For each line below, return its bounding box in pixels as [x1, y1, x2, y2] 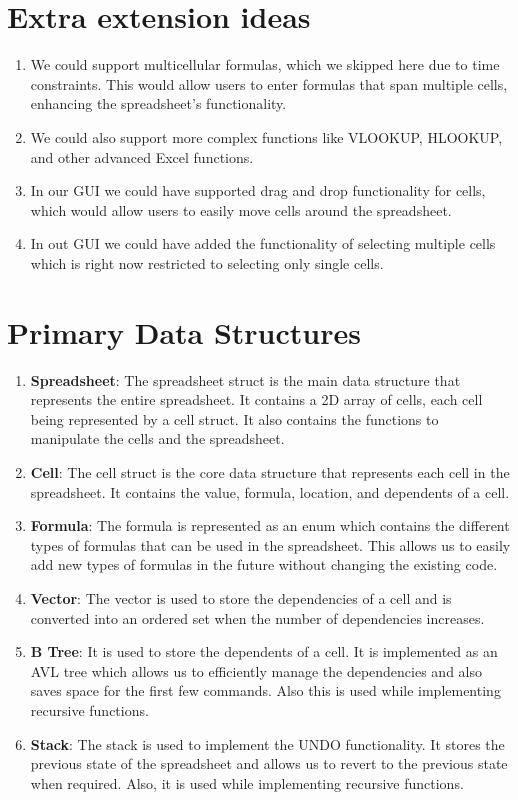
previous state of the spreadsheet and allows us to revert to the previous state [30, 753, 508, 774]
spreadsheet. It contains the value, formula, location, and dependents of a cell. [30, 481, 510, 502]
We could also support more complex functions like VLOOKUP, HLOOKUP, [30, 126, 503, 147]
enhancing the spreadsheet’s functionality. [30, 93, 287, 114]
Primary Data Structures [7, 311, 361, 352]
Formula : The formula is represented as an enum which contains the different [30, 515, 510, 536]
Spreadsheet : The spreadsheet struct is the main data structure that [30, 369, 461, 390]
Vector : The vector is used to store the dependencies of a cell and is [30, 587, 452, 608]
